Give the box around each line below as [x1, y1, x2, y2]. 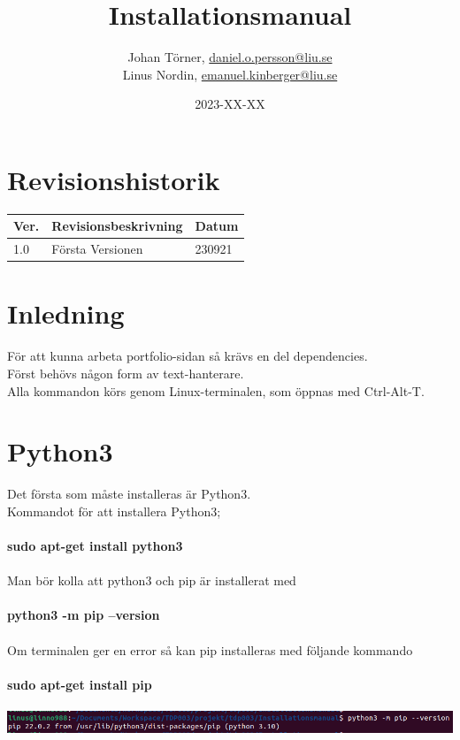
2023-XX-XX [195, 95, 265, 113]
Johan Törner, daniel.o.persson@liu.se [127, 48, 333, 66]
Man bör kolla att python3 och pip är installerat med [7, 571, 296, 590]
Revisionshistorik [7, 161, 220, 197]
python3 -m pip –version [7, 606, 160, 624]
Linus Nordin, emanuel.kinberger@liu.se [122, 65, 338, 83]
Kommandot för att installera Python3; [7, 501, 221, 520]
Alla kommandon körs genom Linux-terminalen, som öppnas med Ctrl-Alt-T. [7, 381, 425, 400]
